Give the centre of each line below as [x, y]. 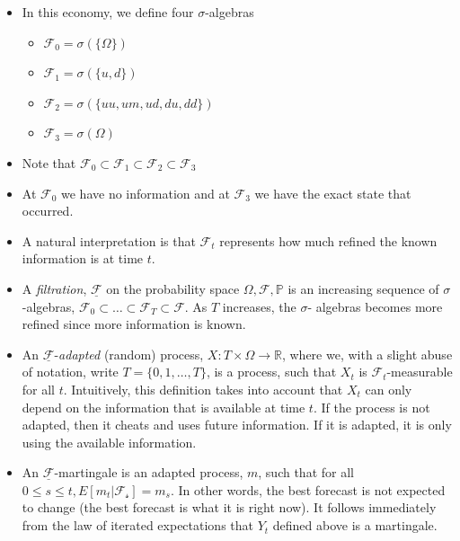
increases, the [259, 306]
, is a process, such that [271, 372]
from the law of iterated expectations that [138, 525]
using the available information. [109, 442]
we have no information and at [146, 193]
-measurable [420, 372]
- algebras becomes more [375, 306]
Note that [49, 162]
